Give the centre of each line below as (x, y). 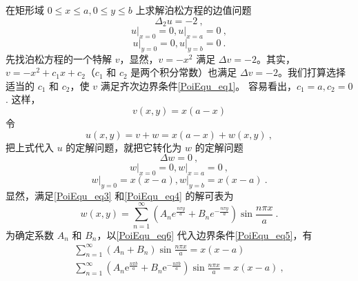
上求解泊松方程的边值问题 (193, 10)
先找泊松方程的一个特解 (59, 58)
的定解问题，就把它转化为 (124, 147)
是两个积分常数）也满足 (184, 72)
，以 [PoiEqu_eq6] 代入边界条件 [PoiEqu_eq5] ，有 (205, 234)
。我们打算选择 (312, 72)
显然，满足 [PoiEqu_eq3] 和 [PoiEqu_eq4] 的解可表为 (120, 195)
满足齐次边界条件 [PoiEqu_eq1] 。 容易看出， (198, 85)
